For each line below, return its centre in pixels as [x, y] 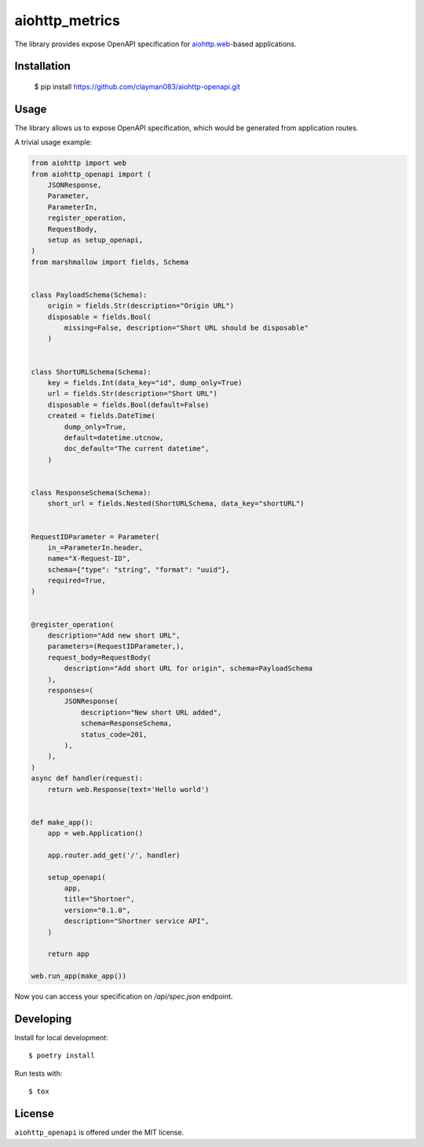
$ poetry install [62, 1056]
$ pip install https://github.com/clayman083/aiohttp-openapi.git [137, 86]
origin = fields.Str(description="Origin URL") [141, 306]
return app [68, 954]
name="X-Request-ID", [89, 559]
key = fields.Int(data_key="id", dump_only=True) [145, 383]
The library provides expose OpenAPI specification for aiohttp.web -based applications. [155, 44]
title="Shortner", [99, 899]
